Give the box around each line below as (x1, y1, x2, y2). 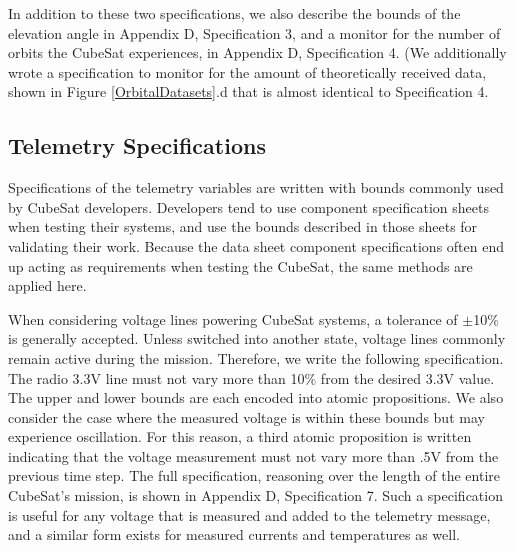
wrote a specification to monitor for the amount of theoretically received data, (8, 61, 487, 82)
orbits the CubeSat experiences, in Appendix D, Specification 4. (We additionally (8, 42, 507, 63)
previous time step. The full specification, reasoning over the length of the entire (8, 465, 501, 486)
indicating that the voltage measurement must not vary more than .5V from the (8, 445, 499, 466)
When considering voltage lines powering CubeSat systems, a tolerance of (8, 308, 458, 329)
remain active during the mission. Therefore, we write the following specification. (8, 347, 504, 368)
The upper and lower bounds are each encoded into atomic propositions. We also (8, 387, 504, 408)
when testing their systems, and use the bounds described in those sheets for (8, 216, 478, 237)
